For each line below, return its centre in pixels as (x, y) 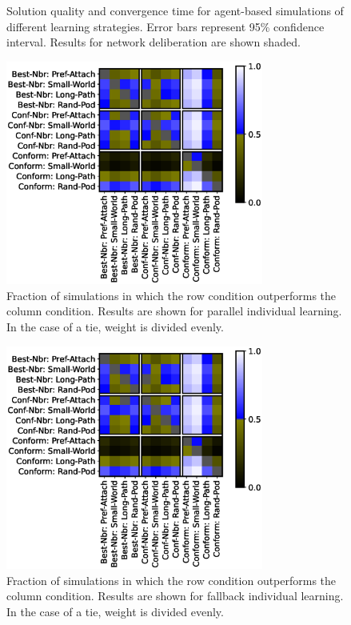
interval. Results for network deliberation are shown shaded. (154, 42)
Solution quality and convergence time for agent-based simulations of (175, 10)
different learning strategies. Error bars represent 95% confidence (166, 26)
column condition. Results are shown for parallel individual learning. (174, 311)
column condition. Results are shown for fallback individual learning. (175, 596)
